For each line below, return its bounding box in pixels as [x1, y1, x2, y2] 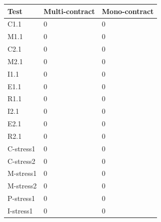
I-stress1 [7, 205, 33, 215]
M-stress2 [7, 180, 37, 191]
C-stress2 [7, 155, 35, 166]
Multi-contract [43, 6, 95, 16]
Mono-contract [101, 6, 154, 16]
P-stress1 [7, 193, 35, 203]
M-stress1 [7, 168, 37, 178]
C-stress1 [7, 143, 35, 153]
